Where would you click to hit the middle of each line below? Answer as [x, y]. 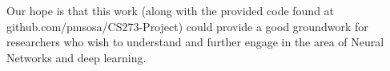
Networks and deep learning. [76, 57]
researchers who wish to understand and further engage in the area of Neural [195, 42]
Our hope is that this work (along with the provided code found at [171, 10]
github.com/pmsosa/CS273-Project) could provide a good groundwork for [187, 26]
